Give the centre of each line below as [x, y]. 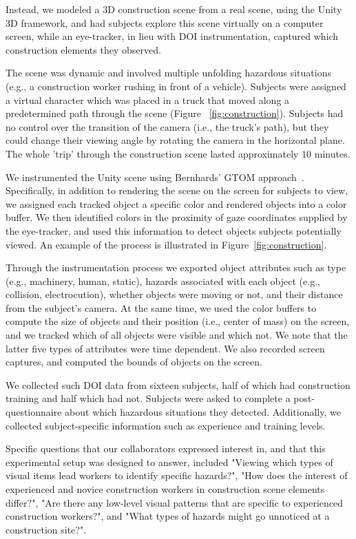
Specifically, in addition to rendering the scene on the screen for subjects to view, [177, 190]
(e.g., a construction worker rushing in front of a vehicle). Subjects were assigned [176, 86]
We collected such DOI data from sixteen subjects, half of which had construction [178, 384]
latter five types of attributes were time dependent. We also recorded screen [165, 348]
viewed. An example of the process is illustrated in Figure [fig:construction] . [166, 244]
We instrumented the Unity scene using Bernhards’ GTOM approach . [155, 177]
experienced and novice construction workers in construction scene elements [165, 489]
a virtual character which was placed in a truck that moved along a [148, 99]
